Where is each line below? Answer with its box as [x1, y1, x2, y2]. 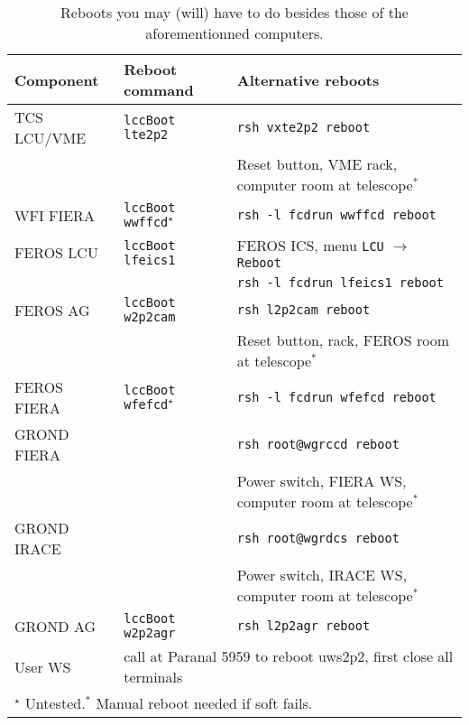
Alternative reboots [236, 69, 380, 90]
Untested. [24, 692, 86, 713]
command [124, 79, 194, 100]
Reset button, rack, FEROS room [236, 330, 450, 350]
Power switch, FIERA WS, [236, 470, 407, 491]
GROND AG [14, 615, 97, 637]
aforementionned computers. [145, 23, 324, 43]
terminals [124, 666, 183, 687]
